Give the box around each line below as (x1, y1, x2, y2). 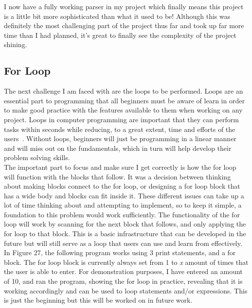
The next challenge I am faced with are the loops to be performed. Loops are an (4, 86, 243, 96)
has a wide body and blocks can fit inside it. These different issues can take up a (4, 190, 244, 200)
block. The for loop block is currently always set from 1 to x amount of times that (4, 257, 249, 267)
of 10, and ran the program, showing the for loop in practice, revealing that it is (4, 276, 243, 286)
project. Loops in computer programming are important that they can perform (4, 114, 239, 124)
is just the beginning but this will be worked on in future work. (4, 295, 193, 305)
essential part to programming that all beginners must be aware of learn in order (4, 95, 245, 105)
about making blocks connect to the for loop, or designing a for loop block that (4, 181, 240, 191)
